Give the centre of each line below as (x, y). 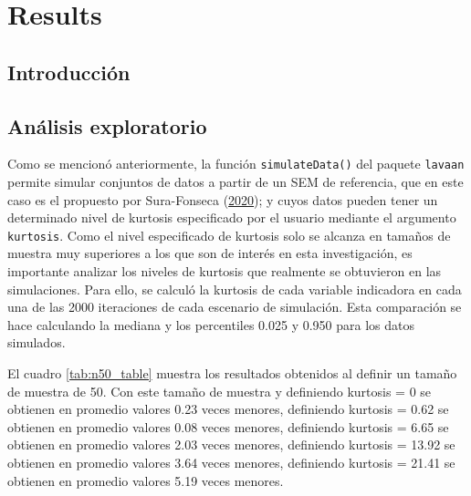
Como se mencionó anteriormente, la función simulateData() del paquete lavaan (236, 164)
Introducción (69, 72)
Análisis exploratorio (107, 125)
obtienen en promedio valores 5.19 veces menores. (146, 480)
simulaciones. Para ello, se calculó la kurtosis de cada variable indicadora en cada (235, 289)
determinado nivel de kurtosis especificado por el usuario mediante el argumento (232, 217)
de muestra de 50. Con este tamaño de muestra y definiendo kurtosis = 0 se (220, 391)
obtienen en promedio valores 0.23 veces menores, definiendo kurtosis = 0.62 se (228, 409)
